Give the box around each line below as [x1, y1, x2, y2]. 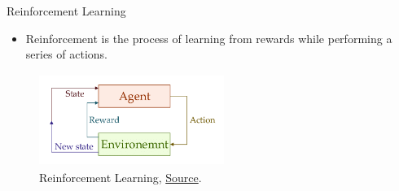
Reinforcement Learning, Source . [39, 168, 202, 185]
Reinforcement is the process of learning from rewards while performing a [25, 29, 392, 46]
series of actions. [25, 46, 107, 63]
